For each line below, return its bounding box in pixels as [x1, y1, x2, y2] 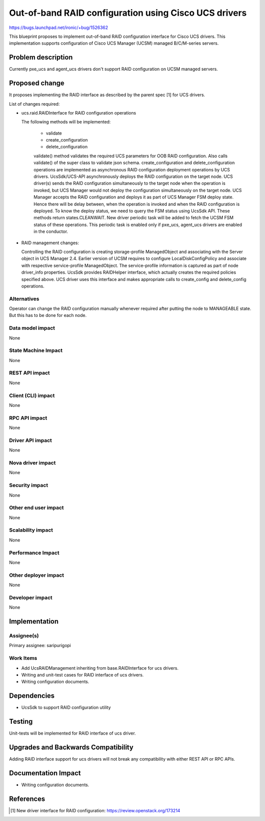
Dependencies [9, 692, 55, 700]
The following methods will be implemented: [21, 119, 111, 125]
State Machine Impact [9, 347, 63, 354]
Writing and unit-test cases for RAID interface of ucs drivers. [21, 672, 144, 678]
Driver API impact [9, 437, 53, 444]
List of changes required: [9, 101, 60, 107]
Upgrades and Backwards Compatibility [9, 743, 133, 751]
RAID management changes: [21, 240, 79, 246]
